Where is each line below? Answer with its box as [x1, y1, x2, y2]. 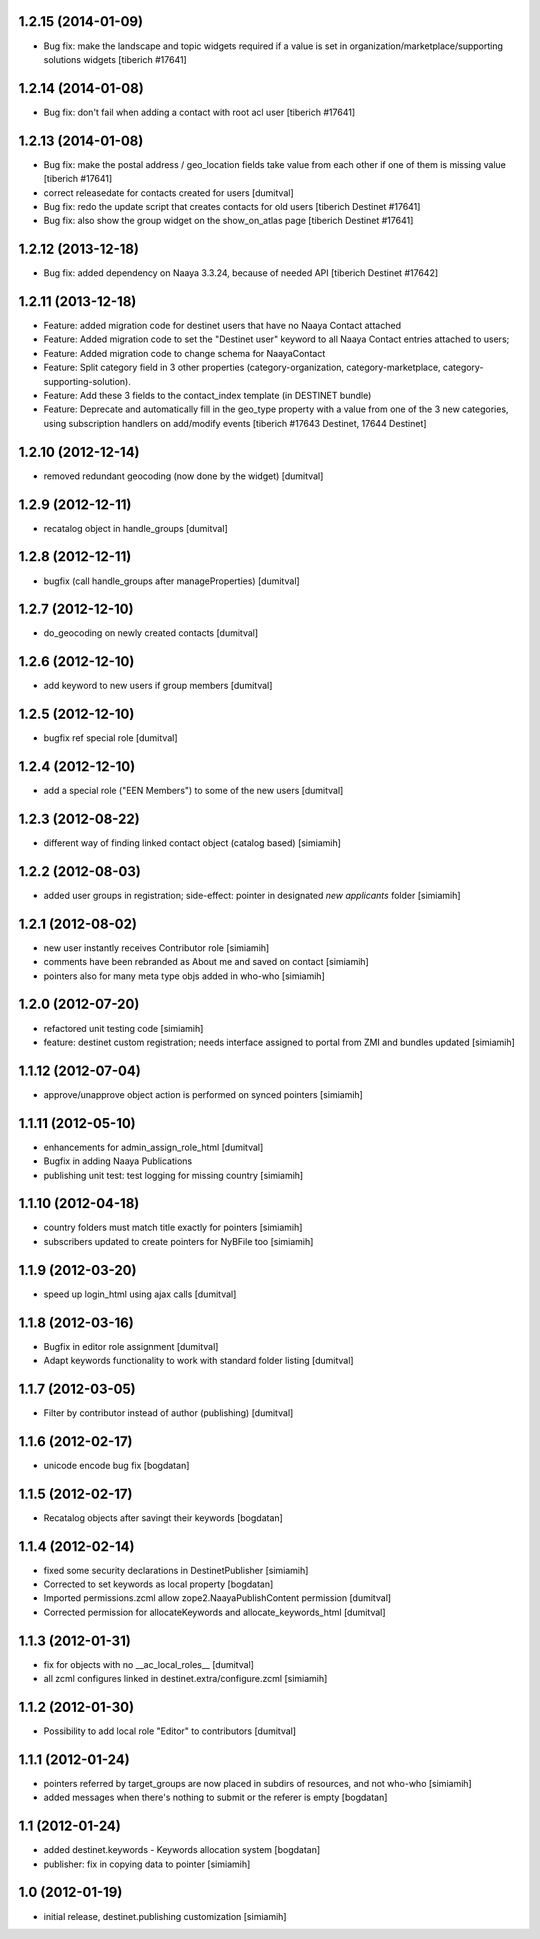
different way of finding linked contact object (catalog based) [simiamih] [43, 837, 342, 849]
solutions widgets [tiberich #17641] [43, 53, 187, 65]
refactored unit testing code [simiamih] [43, 1022, 204, 1034]
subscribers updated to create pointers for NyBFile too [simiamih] [43, 1235, 314, 1247]
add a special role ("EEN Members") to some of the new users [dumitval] [43, 785, 344, 797]
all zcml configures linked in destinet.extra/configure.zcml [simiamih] [43, 1673, 328, 1685]
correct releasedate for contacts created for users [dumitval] [43, 186, 294, 199]
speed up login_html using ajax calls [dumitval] [43, 1288, 237, 1300]
